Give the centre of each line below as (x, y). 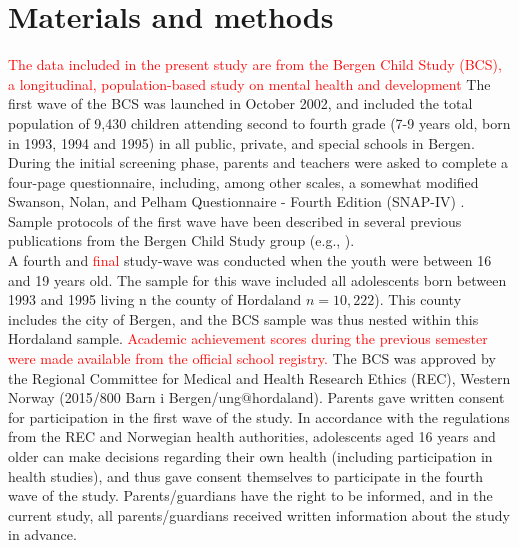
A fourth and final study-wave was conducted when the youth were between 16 (250, 260)
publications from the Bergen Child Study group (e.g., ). (181, 240)
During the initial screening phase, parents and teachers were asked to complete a (258, 162)
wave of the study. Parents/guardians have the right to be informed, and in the (250, 495)
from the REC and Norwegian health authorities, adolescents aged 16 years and (252, 436)
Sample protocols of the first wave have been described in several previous (235, 220)
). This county (418, 299)
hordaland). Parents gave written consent (378, 397)
